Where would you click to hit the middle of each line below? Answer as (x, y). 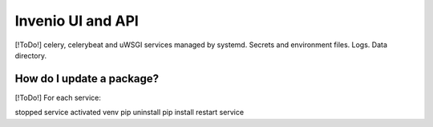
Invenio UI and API (77, 21)
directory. (31, 55)
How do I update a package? (87, 79)
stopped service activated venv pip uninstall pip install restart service (129, 113)
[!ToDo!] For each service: (58, 97)
